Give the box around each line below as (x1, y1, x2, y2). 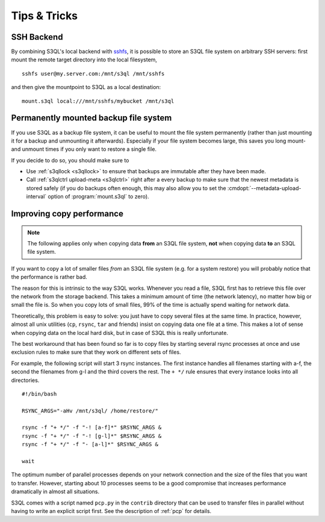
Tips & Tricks (11, 9, 78, 22)
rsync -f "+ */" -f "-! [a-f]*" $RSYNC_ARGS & (22, 424, 162, 431)
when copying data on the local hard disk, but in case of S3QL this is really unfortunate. (11, 329, 229, 336)
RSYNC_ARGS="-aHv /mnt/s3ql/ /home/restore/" (22, 407, 159, 414)
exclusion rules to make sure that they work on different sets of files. (11, 349, 181, 356)
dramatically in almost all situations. (11, 488, 100, 496)
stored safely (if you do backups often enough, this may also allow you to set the (26, 184, 226, 192)
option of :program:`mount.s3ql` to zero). (48, 193, 150, 200)
